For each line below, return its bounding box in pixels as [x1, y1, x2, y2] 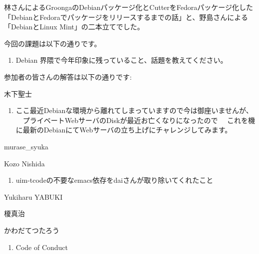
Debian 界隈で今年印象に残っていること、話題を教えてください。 [15, 55, 228, 65]
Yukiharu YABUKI [4, 191, 63, 202]
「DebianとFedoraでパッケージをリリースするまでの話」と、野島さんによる [4, 11, 248, 22]
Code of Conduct [15, 242, 68, 252]
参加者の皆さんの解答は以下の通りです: [4, 71, 132, 82]
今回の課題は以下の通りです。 [4, 38, 101, 48]
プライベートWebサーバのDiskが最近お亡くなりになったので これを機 [22, 115, 256, 125]
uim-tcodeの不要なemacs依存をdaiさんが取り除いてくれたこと [15, 175, 214, 185]
